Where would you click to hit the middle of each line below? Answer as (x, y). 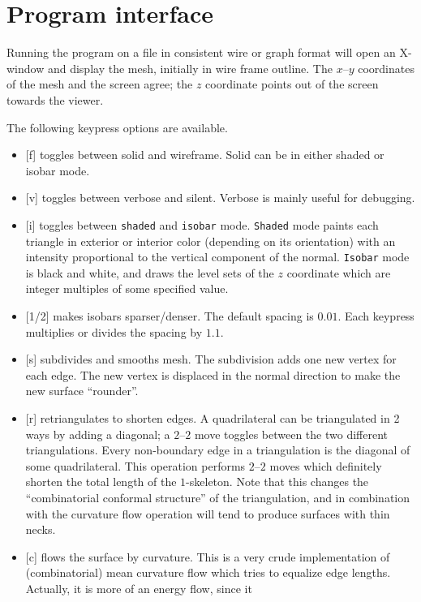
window (26, 68)
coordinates (386, 68)
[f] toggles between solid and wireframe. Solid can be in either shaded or (205, 155)
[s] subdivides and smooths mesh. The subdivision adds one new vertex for (211, 359)
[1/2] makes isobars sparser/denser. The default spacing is (170, 315)
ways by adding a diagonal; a (98, 434)
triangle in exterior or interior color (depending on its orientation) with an (210, 241)
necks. (41, 529)
